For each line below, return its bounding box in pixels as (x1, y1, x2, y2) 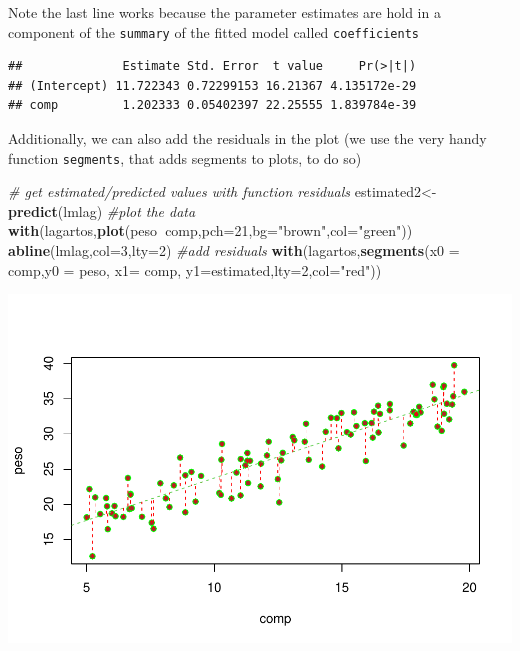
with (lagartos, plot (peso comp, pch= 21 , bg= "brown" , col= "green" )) (8, 220, 413, 241)
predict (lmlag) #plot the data (8, 200, 196, 221)
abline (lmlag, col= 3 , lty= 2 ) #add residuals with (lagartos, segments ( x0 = (8, 240, 460, 261)
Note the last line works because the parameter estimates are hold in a (8, 2, 441, 22)
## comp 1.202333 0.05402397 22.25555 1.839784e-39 (8, 98, 417, 113)
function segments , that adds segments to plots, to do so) (8, 147, 362, 168)
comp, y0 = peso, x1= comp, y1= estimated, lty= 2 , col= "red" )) (8, 259, 382, 280)
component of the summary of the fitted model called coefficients (8, 21, 419, 42)
